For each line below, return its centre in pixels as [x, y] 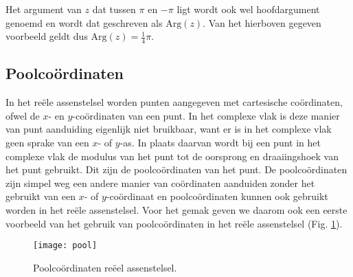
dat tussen [114, 9]
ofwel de [23, 115]
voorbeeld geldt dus [47, 36]
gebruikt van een [41, 196]
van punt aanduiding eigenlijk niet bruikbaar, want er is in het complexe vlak [169, 129]
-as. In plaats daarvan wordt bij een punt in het [220, 142]
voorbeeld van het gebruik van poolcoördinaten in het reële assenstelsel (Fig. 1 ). [174, 223]
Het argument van [44, 9]
